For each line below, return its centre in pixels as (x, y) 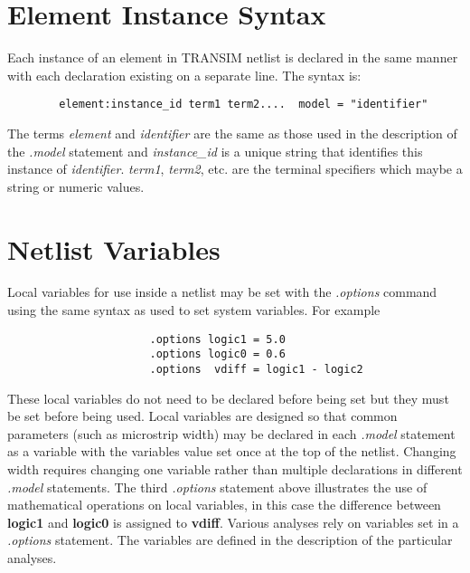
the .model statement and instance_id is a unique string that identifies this (215, 151)
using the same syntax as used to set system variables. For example (194, 310)
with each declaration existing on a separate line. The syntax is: (184, 75)
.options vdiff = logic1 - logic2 (256, 369)
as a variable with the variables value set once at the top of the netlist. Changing (232, 451)
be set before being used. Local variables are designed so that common (202, 416)
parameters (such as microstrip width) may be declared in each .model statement (231, 433)
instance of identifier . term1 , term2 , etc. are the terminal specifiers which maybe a (235, 169)
